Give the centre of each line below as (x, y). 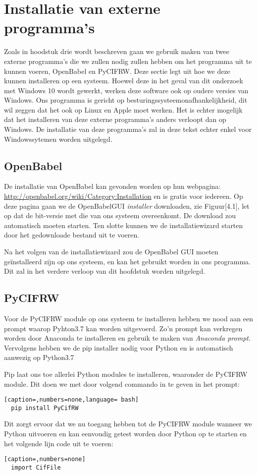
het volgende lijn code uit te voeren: (59, 443)
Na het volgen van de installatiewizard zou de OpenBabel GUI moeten (111, 252)
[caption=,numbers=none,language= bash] (72, 400)
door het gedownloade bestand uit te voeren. (72, 235)
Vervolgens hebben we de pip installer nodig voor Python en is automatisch (119, 347)
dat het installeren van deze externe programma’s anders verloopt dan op (115, 119)
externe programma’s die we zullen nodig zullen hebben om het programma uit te (128, 61)
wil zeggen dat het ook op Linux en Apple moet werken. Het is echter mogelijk (123, 109)
